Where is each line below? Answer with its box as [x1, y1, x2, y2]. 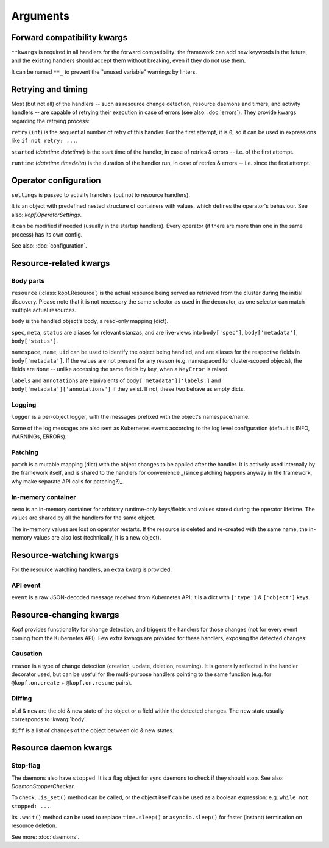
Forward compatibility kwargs [11, 32, 128, 43]
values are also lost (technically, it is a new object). [34, 534, 161, 541]
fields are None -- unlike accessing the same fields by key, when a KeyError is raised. [11, 366, 230, 373]
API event [11, 581, 41, 590]
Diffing [11, 694, 32, 703]
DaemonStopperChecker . [11, 782, 76, 789]
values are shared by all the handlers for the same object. [11, 514, 155, 521]
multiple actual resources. [11, 306, 76, 313]
